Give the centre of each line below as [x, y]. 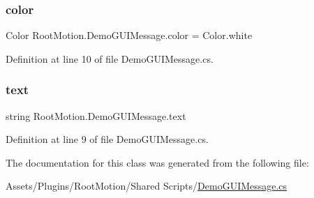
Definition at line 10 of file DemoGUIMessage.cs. [110, 58]
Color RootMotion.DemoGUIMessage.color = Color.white [129, 35]
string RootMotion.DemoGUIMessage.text [96, 115]
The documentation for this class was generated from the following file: [157, 162]
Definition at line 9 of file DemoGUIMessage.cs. [107, 139]
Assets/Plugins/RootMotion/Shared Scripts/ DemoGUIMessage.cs [147, 186]
